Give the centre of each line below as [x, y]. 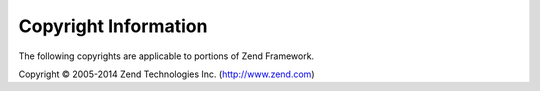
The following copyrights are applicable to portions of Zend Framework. [166, 56]
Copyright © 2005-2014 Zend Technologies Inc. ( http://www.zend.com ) [166, 74]
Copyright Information [113, 26]
